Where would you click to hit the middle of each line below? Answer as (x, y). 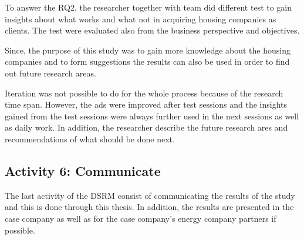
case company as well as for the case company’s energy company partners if (141, 218)
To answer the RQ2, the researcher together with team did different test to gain (148, 7)
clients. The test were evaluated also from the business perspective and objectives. (152, 30)
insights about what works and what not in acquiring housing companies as (141, 19)
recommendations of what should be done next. (90, 139)
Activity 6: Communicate (83, 170)
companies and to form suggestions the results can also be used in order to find (147, 61)
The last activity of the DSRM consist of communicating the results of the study (150, 195)
